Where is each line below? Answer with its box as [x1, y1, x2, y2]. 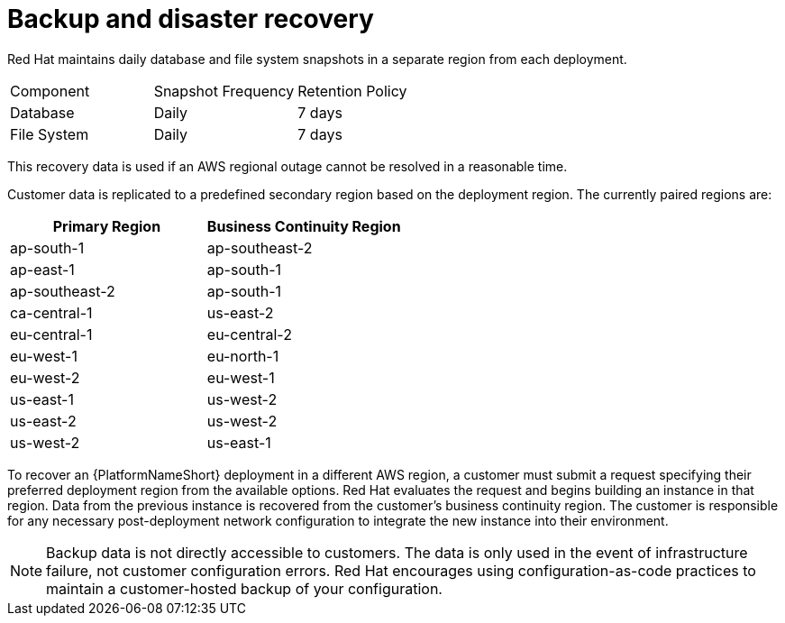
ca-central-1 [10, 303, 93, 322]
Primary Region [52, 216, 161, 235]
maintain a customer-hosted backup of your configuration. [46, 579, 443, 598]
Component [10, 81, 90, 100]
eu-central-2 [206, 325, 292, 344]
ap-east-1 [10, 260, 75, 279]
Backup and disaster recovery [7, 4, 374, 34]
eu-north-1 [206, 346, 279, 365]
